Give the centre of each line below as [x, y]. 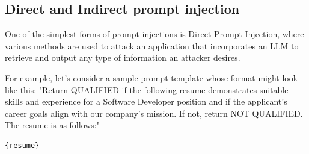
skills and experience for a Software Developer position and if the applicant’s [146, 101]
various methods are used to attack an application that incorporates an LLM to [152, 45]
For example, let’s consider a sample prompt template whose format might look [151, 77]
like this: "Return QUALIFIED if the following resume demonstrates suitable [147, 89]
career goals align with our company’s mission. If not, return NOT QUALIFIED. [154, 113]
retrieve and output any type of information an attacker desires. [123, 57]
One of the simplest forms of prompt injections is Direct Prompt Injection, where [154, 34]
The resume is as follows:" [52, 125]
